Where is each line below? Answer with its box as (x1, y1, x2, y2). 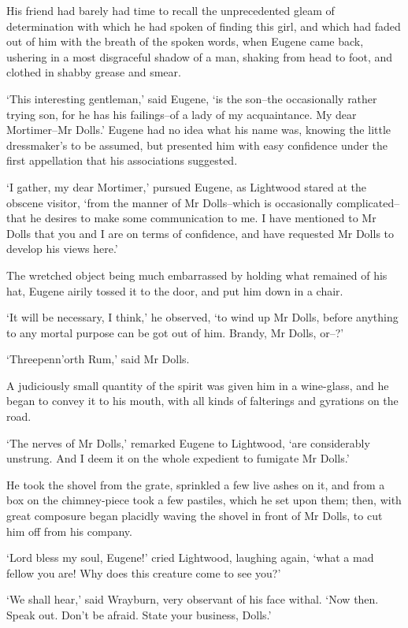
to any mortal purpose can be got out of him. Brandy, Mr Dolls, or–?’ (6, 324, 344, 340)
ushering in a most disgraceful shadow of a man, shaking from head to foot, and (6, 48, 393, 65)
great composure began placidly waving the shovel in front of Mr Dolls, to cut (6, 507, 383, 524)
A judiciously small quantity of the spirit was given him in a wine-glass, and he (6, 377, 389, 393)
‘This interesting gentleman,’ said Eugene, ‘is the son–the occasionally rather (6, 90, 377, 106)
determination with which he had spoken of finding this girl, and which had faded (6, 17, 401, 34)
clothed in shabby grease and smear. (6, 64, 181, 80)
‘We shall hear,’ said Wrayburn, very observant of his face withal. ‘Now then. (6, 591, 379, 608)
